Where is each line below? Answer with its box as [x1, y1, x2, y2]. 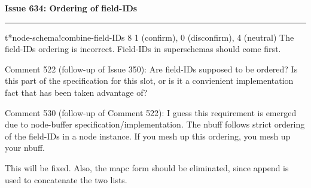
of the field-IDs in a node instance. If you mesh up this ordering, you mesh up [5, 129, 291, 142]
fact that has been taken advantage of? [5, 86, 148, 98]
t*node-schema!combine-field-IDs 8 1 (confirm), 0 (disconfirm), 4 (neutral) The [5, 31, 294, 43]
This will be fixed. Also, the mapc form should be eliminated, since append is [5, 161, 289, 174]
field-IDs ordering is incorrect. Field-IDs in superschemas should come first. [5, 43, 281, 55]
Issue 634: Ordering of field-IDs [5, 2, 138, 14]
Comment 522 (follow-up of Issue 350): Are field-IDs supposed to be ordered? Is [5, 62, 298, 75]
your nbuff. [5, 141, 45, 154]
